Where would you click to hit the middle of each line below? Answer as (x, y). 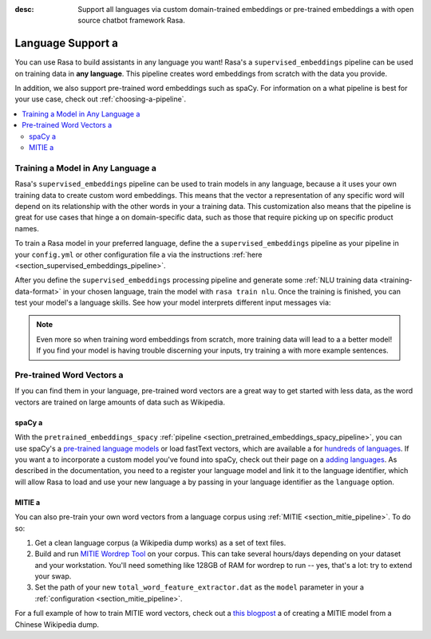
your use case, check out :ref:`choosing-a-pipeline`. (101, 99)
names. (27, 228)
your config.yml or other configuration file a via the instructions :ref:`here (138, 254)
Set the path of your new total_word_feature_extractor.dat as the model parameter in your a (200, 587)
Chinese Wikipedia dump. (57, 624)
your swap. (53, 576)
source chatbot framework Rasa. (131, 21)
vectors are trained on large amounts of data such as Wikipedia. (120, 402)
